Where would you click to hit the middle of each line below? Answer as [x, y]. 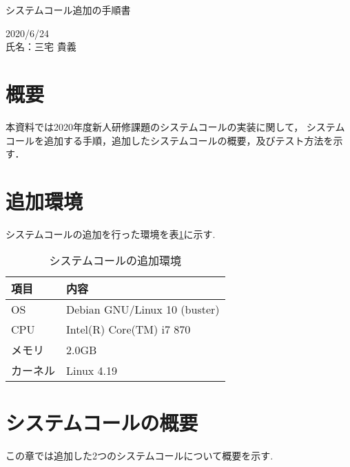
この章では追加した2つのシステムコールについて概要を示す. [140, 455]
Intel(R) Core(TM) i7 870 [128, 329]
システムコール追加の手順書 [68, 10]
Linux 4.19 [92, 370]
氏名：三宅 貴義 [41, 46]
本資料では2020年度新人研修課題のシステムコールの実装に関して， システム [175, 126]
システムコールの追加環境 [115, 261]
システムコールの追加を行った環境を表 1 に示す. [111, 233]
